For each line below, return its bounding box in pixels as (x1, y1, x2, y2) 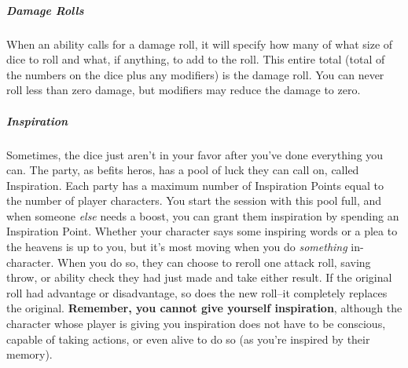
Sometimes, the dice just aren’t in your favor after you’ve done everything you (6, 146, 384, 162)
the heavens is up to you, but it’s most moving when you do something (6, 239, 347, 255)
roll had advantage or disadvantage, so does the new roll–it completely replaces (6, 284, 388, 301)
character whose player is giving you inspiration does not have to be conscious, (6, 315, 386, 332)
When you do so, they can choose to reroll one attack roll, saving (57, 253, 371, 270)
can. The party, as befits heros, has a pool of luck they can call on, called (6, 162, 359, 178)
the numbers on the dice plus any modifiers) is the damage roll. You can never (6, 66, 384, 82)
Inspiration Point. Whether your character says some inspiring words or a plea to (6, 223, 398, 239)
